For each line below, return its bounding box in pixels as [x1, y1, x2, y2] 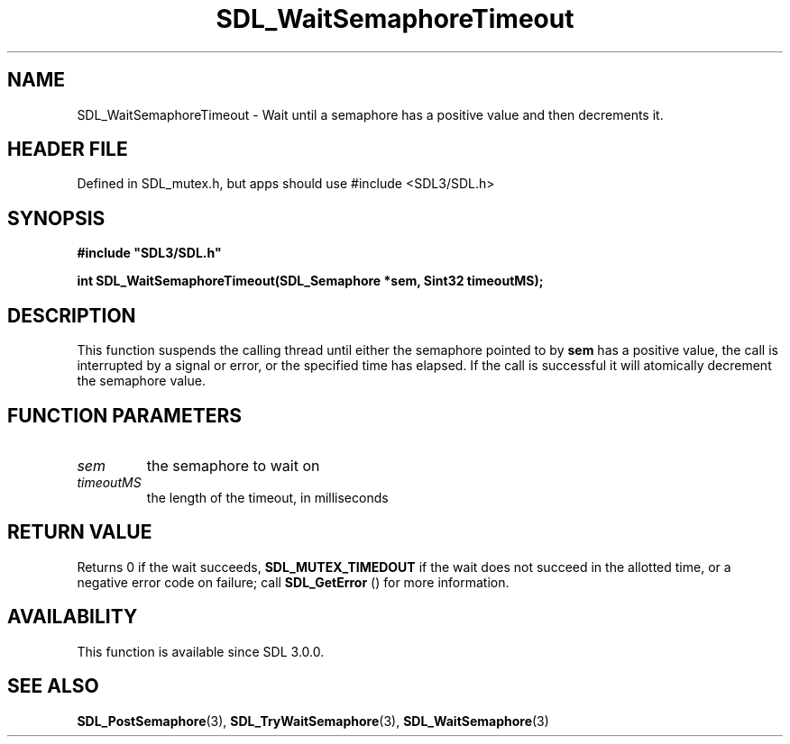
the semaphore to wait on [146, 456, 320, 475]
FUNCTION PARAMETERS [7, 404, 242, 427]
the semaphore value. [77, 373, 206, 389]
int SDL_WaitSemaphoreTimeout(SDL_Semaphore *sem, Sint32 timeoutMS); [77, 273, 544, 289]
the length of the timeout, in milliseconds [146, 489, 389, 505]
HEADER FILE [7, 138, 128, 161]
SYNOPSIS [7, 206, 106, 230]
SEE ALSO [7, 675, 99, 698]
